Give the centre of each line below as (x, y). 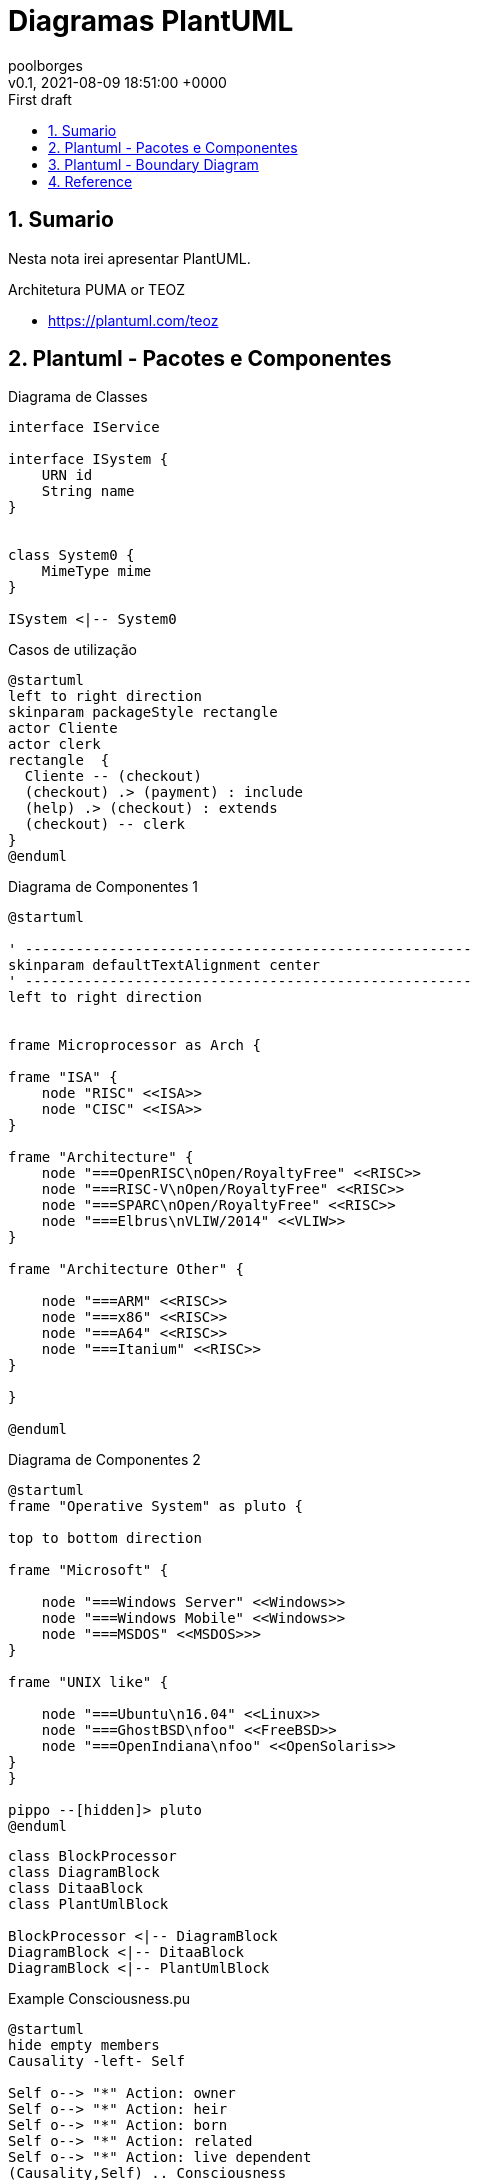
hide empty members (84, 2045)
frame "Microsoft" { (88, 1570)
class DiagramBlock (84, 1872)
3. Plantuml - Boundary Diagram (153, 164)
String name (88, 491)
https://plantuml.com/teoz (133, 320)
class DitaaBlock (75, 1888)
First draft (40, 99)
